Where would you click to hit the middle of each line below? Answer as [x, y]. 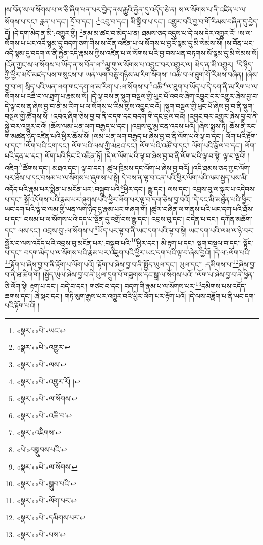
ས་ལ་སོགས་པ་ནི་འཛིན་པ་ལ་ [213, 9]
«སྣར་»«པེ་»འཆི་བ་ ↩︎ [44, 415]
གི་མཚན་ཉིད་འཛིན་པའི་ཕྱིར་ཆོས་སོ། [47, 135]
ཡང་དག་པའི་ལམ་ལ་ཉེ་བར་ [221, 231]
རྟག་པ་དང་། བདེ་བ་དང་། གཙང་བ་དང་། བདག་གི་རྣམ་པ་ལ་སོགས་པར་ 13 [116, 285]
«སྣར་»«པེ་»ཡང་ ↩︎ [41, 330]
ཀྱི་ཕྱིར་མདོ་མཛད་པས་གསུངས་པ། [44, 74]
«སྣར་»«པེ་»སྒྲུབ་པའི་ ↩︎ [46, 483]
